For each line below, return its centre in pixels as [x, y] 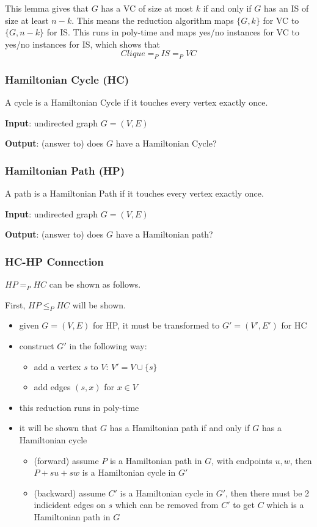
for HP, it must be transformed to [156, 325]
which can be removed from [167, 505]
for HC [294, 325]
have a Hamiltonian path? [164, 234]
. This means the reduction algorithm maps [153, 20]
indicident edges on [70, 505]
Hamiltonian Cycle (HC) [67, 79]
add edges [52, 387]
